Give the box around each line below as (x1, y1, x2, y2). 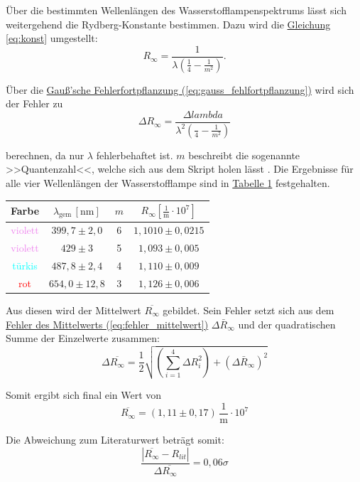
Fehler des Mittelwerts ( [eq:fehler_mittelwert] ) (6, 316, 209, 331)
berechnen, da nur (6, 147, 84, 162)
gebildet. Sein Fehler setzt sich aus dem (163, 302, 334, 317)
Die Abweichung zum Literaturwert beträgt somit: (6, 432, 224, 447)
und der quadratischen (238, 316, 336, 331)
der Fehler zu (6, 96, 63, 111)
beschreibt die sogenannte (188, 147, 300, 162)
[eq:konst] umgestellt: (6, 31, 98, 45)
